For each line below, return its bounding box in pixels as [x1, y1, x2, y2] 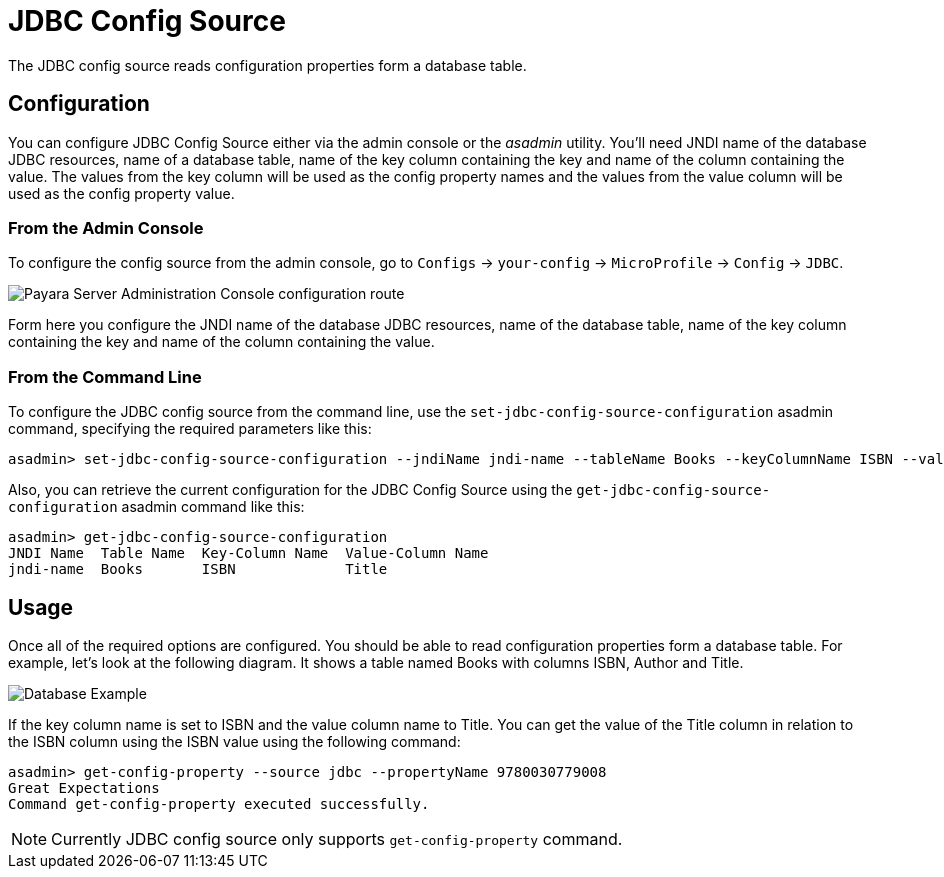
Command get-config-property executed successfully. [8, 795, 430, 812]
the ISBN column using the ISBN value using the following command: [8, 732, 461, 750]
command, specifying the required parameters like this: [8, 420, 372, 438]
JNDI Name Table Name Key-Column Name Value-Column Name [8, 545, 489, 562]
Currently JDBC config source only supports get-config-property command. [51, 828, 623, 849]
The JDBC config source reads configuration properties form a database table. [8, 56, 527, 74]
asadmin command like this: [121, 498, 305, 516]
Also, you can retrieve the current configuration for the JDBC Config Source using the [8, 481, 573, 499]
